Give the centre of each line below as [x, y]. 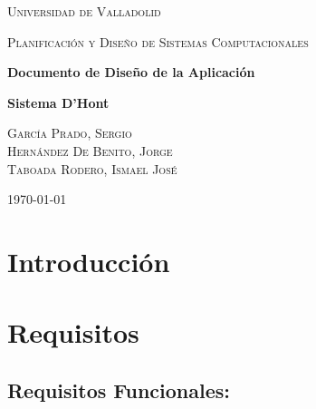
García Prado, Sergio [70, 133]
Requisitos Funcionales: [119, 390]
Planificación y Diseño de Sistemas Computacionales [158, 41]
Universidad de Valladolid [84, 11]
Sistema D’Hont [58, 102]
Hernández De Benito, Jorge [90, 150]
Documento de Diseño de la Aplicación [131, 72]
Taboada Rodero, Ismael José [92, 168]
